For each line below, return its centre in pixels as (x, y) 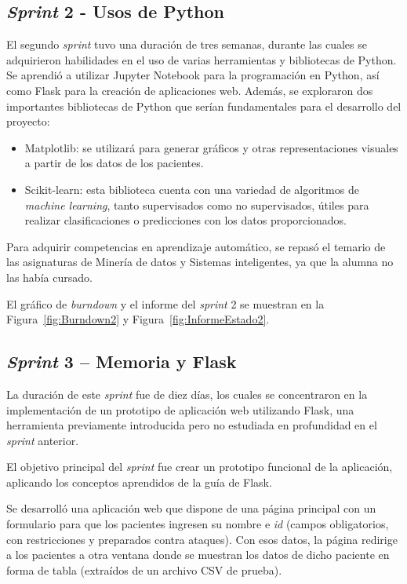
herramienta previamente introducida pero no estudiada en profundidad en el (192, 425)
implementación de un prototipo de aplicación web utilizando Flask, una (180, 409)
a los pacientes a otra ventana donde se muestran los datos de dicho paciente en (198, 555)
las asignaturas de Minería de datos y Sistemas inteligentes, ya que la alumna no (200, 262)
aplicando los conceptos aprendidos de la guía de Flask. (139, 482)
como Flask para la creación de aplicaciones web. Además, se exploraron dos (190, 90)
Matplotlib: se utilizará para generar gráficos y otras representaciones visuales (211, 147)
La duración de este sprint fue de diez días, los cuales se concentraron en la (187, 394)
